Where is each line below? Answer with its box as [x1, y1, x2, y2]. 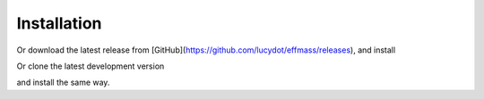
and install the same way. [16, 77, 110, 88]
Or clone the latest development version [16, 61, 165, 71]
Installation [16, 13, 102, 33]
